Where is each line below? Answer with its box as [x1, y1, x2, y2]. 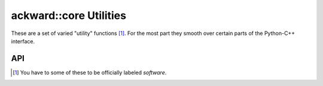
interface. [11, 37, 35, 44]
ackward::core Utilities [11, 9, 127, 22]
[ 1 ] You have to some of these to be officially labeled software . [13, 69, 167, 76]
